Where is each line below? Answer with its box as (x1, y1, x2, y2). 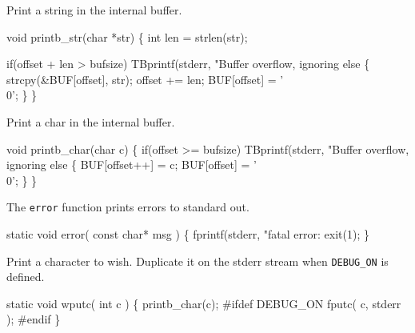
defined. (6, 268, 45, 285)
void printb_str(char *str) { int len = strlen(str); (6, 28, 248, 45)
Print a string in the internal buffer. (6, 2, 182, 18)
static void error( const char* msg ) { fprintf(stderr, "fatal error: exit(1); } (6, 226, 369, 242)
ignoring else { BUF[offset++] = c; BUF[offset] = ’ (6, 156, 257, 173)
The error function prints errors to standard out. (6, 199, 249, 215)
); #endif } (6, 311, 61, 327)
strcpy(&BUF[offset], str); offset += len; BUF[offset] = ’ (6, 70, 284, 87)
